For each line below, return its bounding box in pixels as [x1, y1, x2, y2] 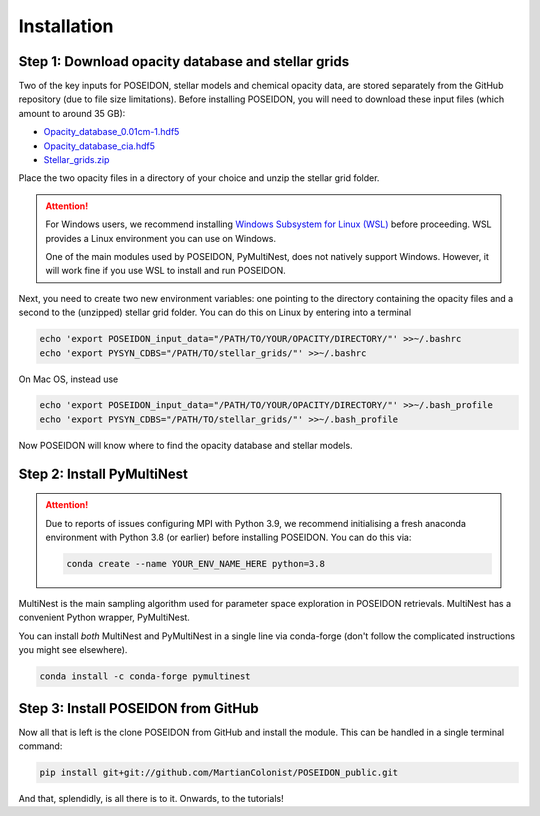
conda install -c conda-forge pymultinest [39, 671, 251, 682]
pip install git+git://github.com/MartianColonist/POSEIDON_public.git [39, 767, 399, 779]
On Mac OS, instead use [18, 373, 119, 385]
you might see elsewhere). [18, 644, 128, 656]
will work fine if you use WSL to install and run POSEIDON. [45, 265, 286, 277]
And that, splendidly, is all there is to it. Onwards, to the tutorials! [18, 793, 284, 805]
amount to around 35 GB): [18, 107, 126, 119]
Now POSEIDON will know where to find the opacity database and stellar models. [18, 439, 354, 451]
